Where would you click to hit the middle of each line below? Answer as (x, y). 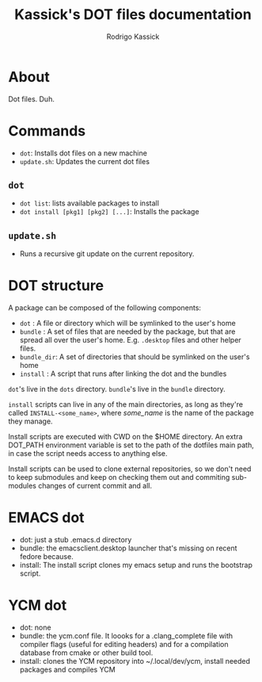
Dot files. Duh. (32, 99)
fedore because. (46, 557)
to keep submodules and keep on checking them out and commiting (119, 477)
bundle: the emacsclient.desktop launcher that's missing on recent (128, 548)
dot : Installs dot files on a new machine (84, 153)
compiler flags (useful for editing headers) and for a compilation (124, 645)
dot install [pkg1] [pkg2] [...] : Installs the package (109, 212)
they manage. (30, 421)
